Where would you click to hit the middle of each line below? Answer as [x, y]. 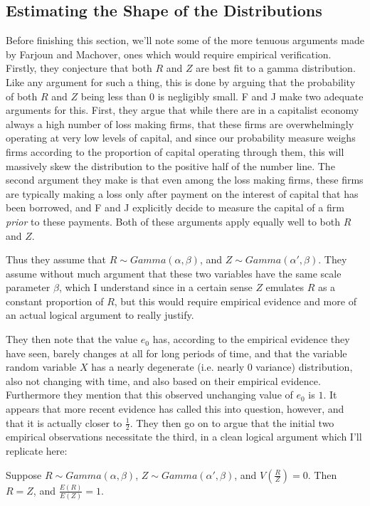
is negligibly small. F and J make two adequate [260, 96]
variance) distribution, [304, 367]
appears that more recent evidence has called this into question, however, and [175, 409]
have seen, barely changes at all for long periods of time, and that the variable [176, 353]
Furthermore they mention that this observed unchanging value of [149, 395]
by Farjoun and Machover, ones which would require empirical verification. [169, 54]
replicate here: [37, 451]
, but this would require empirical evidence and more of [235, 301]
